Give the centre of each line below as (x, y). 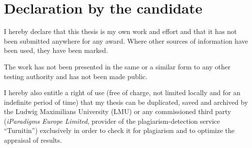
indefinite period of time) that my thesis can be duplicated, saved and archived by (126, 102)
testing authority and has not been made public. (76, 76)
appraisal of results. (33, 140)
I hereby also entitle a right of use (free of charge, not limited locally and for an (122, 92)
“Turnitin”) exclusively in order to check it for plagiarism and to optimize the (119, 130)
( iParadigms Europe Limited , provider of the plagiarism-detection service (112, 121)
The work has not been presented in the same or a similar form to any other (117, 66)
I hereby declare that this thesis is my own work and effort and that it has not (120, 31)
